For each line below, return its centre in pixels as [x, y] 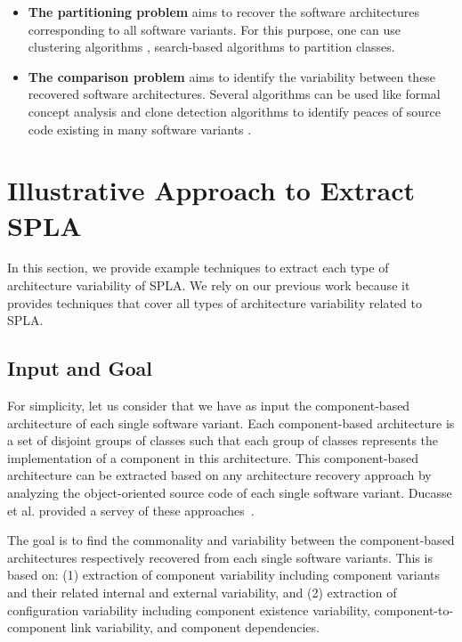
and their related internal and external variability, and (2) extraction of [202, 592]
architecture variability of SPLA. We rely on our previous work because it [209, 285]
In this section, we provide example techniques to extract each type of [198, 268]
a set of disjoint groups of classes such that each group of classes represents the [223, 440]
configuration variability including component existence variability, [189, 609]
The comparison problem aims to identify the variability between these [232, 76]
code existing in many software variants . [140, 129]
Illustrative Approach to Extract [211, 190]
